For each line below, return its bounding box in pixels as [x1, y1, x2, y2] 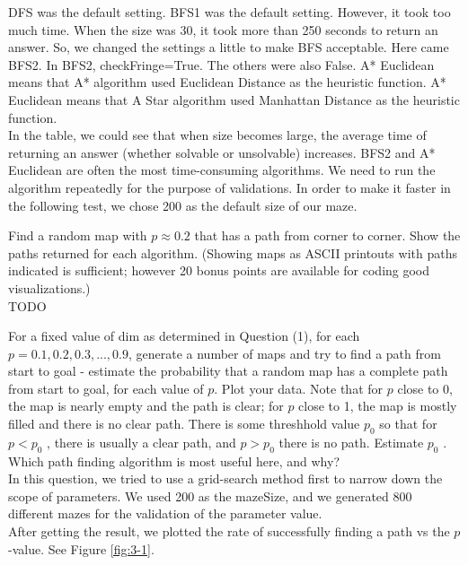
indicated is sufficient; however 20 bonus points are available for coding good [8, 261, 430, 280]
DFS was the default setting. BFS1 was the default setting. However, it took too [8, 3, 451, 21]
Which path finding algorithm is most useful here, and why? [8, 451, 340, 470]
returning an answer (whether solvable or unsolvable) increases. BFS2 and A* [8, 143, 436, 161]
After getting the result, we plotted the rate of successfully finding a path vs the [8, 522, 450, 541]
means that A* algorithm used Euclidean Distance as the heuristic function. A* [8, 73, 446, 91]
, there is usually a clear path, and [47, 432, 236, 451]
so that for [379, 414, 437, 433]
